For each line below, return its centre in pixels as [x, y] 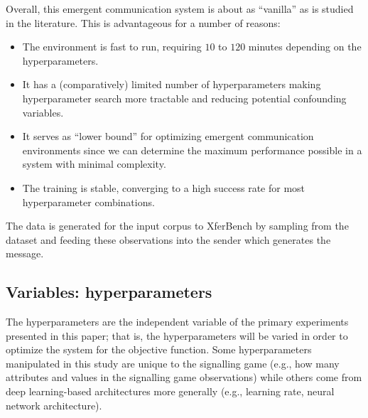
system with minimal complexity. [94, 164]
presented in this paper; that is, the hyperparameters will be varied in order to [177, 335]
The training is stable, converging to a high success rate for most [164, 187]
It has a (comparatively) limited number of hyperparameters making [172, 84]
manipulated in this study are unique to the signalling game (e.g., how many [173, 363]
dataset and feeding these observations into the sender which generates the [168, 239]
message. [25, 253]
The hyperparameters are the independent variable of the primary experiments [177, 322]
